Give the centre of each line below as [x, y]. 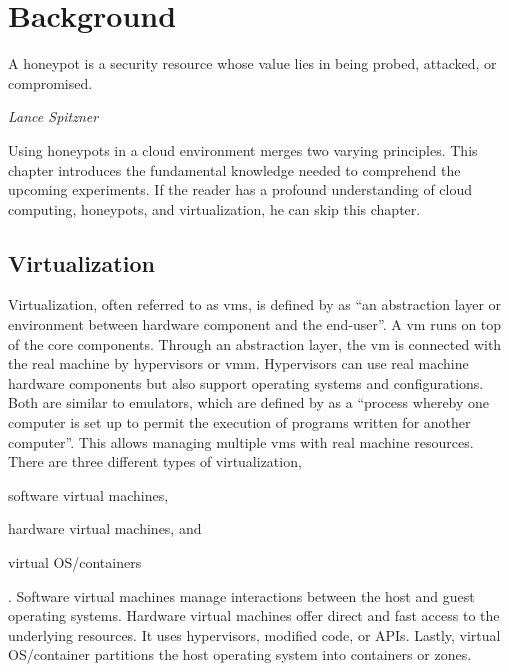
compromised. [50, 82]
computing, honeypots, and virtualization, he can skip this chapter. [214, 208]
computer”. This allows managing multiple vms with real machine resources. [241, 441]
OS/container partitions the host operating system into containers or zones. [240, 654]
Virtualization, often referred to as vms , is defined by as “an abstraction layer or [255, 304]
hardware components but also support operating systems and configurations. [246, 382]
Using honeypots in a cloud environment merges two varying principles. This [243, 149]
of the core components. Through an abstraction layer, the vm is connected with [255, 343]
